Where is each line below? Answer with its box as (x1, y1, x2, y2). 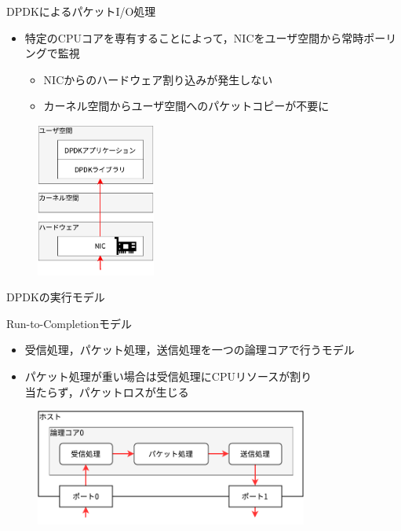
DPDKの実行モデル (6, 289, 105, 305)
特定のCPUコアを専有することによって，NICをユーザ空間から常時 (24, 29, 364, 46)
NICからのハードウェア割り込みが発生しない (43, 71, 273, 87)
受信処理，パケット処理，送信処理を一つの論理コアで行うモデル (24, 341, 355, 358)
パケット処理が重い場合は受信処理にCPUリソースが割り (24, 368, 312, 384)
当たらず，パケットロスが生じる (24, 383, 189, 400)
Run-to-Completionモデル (6, 315, 133, 331)
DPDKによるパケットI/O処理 (6, 3, 156, 19)
